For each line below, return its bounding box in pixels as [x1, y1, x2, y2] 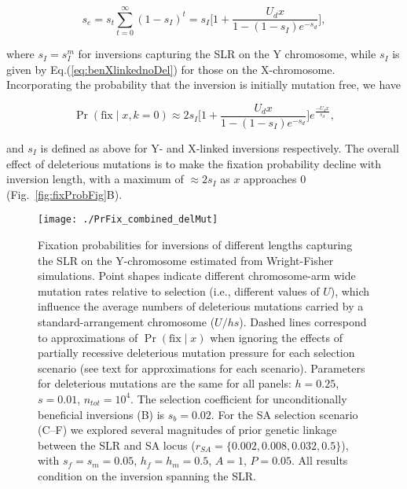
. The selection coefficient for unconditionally [130, 390, 347, 406]
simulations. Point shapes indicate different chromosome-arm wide [38, 267, 356, 284]
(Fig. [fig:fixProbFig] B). [6, 186, 123, 202]
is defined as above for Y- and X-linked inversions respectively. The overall [40, 139, 399, 156]
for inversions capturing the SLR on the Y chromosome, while [78, 46, 376, 62]
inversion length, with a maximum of [6, 171, 184, 187]
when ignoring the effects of [210, 329, 343, 345]
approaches [244, 171, 297, 187]
